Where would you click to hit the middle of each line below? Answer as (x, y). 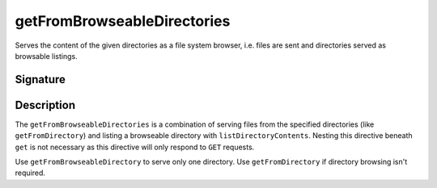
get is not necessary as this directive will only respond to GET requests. (135, 147)
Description (45, 105)
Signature (40, 79)
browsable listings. (46, 56)
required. (30, 173)
